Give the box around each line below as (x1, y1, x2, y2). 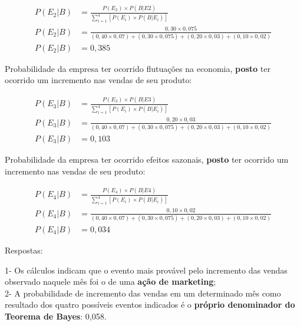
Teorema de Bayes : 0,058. (5, 309, 107, 322)
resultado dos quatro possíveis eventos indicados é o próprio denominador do (5, 298, 295, 311)
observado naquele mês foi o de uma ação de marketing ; (5, 275, 216, 288)
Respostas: (5, 243, 43, 256)
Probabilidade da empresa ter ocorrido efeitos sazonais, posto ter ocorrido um (5, 153, 289, 165)
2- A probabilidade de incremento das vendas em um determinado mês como (5, 287, 281, 299)
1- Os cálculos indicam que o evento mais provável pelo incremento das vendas (5, 264, 288, 276)
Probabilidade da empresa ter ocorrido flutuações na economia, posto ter (5, 62, 271, 74)
